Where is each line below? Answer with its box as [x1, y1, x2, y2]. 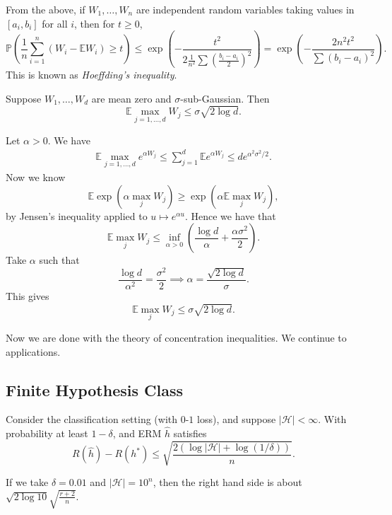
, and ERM [112, 426, 162, 441]
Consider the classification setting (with [6, 412, 178, 427]
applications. [6, 344, 61, 359]
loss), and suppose [197, 412, 276, 427]
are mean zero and [91, 91, 172, 105]
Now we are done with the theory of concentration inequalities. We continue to [6, 330, 347, 345]
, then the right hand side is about [153, 475, 302, 490]
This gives [6, 288, 49, 303]
